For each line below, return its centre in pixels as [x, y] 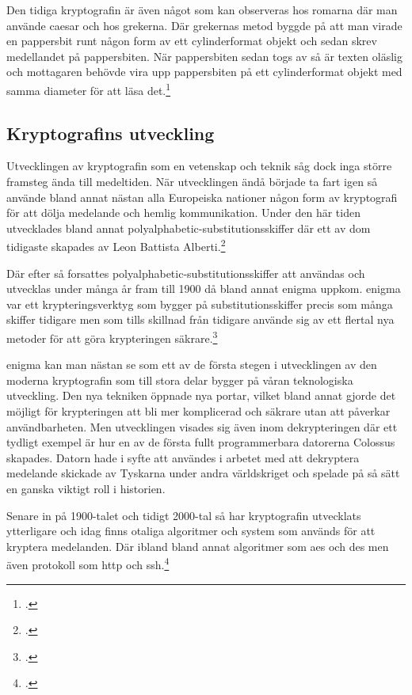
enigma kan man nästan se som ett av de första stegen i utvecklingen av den [192, 365]
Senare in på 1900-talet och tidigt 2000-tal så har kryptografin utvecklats [184, 515]
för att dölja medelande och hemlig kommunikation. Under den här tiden [183, 213]
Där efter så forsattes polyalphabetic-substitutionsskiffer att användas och [186, 273]
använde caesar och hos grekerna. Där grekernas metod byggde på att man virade [204, 25]
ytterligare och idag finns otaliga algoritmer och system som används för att [191, 531]
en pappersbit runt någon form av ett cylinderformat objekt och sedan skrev [192, 41]
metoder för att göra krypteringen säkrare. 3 [112, 337]
